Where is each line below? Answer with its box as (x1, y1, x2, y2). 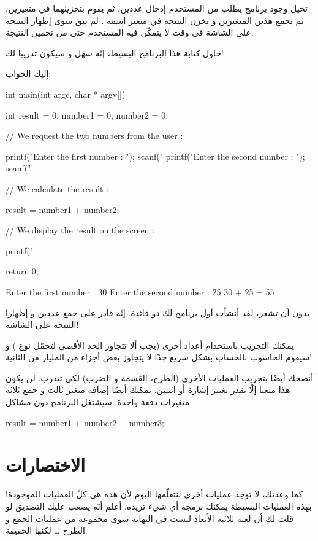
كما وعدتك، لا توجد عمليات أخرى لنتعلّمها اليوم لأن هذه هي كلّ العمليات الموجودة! (6, 488, 303, 500)
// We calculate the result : (6, 182, 109, 195)
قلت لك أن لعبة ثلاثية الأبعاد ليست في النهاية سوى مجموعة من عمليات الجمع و (6, 512, 293, 524)
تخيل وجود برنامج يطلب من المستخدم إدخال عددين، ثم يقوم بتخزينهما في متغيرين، (6, 2, 308, 14)
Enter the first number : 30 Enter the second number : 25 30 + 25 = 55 (6, 285, 274, 298)
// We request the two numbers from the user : (6, 129, 183, 142)
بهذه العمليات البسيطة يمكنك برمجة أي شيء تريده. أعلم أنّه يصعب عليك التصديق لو (6, 499, 312, 512)
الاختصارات (6, 452, 85, 477)
